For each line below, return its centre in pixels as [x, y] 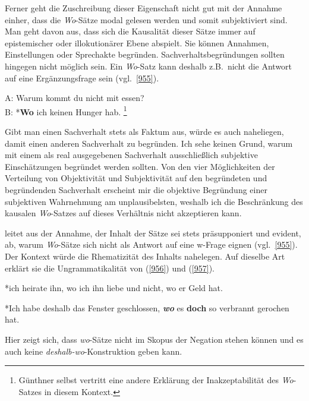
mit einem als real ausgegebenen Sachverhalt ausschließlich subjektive [131, 155]
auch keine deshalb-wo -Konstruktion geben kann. [94, 351]
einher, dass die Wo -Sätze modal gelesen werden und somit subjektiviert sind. [146, 19]
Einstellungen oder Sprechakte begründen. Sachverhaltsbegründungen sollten [145, 54]
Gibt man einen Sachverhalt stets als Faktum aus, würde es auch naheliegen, [144, 131]
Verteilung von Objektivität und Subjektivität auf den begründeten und [136, 178]
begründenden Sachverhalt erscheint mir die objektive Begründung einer [136, 189]
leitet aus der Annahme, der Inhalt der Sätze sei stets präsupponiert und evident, [153, 233]
